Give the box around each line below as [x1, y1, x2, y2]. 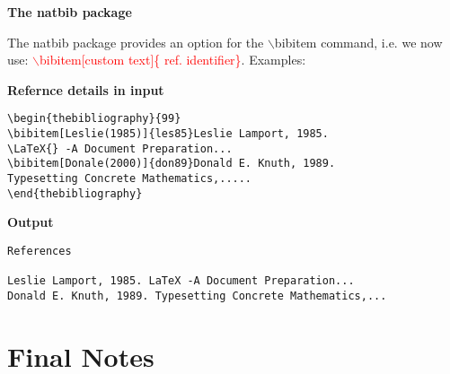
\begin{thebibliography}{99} [7, 112, 181, 126]
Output [7, 213, 54, 231]
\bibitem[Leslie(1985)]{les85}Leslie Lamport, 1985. [7, 127, 329, 141]
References [7, 244, 72, 257]
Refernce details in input [7, 80, 164, 99]
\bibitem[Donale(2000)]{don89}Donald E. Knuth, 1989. [7, 157, 336, 170]
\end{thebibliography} [7, 187, 143, 200]
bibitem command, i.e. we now [274, 32, 443, 51]
